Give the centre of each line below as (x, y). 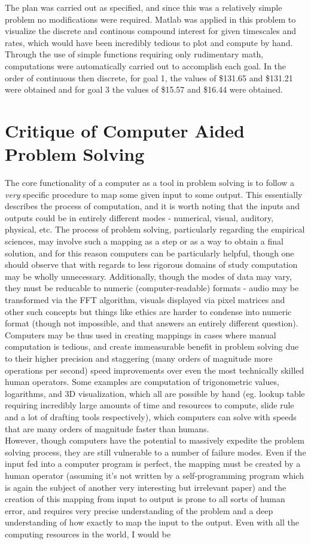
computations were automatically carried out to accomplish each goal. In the (146, 65)
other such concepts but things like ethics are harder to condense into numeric (148, 311)
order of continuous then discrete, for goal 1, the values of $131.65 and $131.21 (149, 77)
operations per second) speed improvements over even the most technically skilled (155, 370)
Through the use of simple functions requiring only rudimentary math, (134, 54)
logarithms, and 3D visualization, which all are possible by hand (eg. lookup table (155, 393)
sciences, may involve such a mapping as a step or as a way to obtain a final (144, 241)
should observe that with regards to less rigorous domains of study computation (151, 265)
